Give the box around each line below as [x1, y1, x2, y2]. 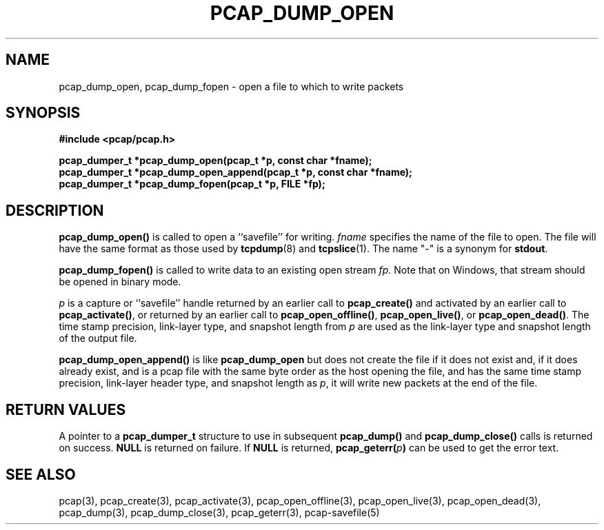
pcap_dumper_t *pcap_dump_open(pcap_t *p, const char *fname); [59, 154, 372, 167]
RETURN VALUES [6, 400, 126, 418]
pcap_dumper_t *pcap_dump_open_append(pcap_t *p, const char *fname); [59, 166, 412, 179]
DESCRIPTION [6, 201, 104, 219]
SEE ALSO [6, 465, 76, 483]
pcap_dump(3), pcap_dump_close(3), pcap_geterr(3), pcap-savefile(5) [59, 506, 380, 518]
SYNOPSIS [6, 104, 81, 122]
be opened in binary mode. [59, 276, 181, 288]
